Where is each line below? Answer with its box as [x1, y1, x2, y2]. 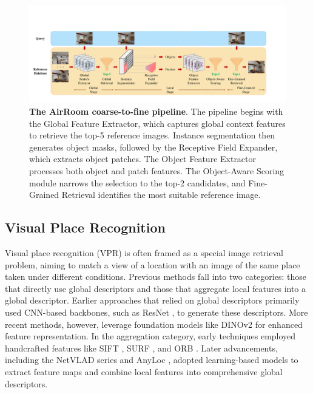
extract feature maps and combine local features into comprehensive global [5, 365, 283, 378]
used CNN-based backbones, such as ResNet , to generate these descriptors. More [5, 306, 308, 318]
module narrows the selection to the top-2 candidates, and [29, 176, 246, 189]
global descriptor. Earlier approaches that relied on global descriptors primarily [5, 294, 300, 307]
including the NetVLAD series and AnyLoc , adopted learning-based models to [5, 353, 298, 366]
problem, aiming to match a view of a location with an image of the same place [5, 258, 300, 271]
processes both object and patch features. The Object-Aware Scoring [29, 165, 284, 177]
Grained [29, 188, 59, 201]
